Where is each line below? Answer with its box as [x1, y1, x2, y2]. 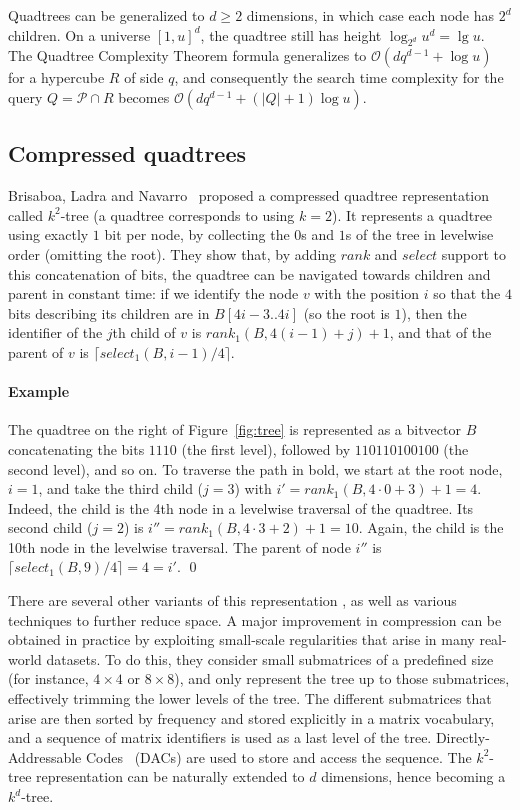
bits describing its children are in [8, 302, 210, 323]
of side [124, 67, 164, 88]
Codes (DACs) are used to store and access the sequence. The [85, 746, 472, 767]
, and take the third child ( [38, 478, 204, 499]
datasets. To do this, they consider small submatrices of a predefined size [46, 648, 494, 669]
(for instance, [8, 668, 89, 689]
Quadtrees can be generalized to [8, 5, 205, 25]
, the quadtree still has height [200, 24, 382, 45]
